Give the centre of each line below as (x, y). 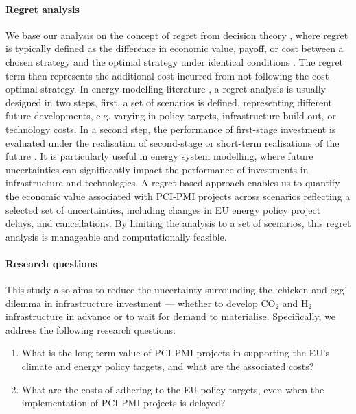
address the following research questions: (91, 329)
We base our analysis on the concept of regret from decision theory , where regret (177, 35)
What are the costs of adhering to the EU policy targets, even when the (173, 389)
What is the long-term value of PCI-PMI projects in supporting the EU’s (176, 353)
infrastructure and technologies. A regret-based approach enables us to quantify (173, 183)
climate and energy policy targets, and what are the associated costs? (168, 366)
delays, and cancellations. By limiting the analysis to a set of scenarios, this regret (178, 223)
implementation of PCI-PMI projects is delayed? (123, 403)
